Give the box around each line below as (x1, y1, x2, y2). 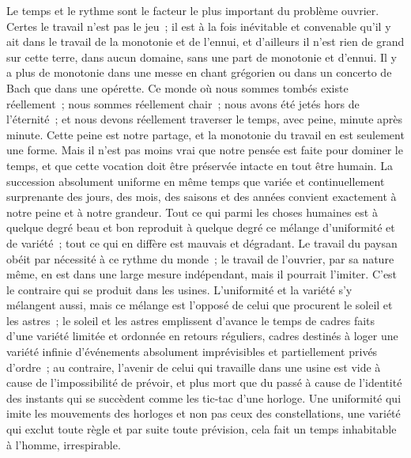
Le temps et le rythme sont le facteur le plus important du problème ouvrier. (6, 2, 379, 18)
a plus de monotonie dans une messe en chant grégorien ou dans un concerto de (6, 64, 392, 81)
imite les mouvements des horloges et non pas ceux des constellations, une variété (6, 405, 401, 422)
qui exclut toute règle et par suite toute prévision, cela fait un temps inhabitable (6, 421, 397, 437)
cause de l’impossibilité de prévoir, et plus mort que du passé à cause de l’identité (6, 374, 402, 391)
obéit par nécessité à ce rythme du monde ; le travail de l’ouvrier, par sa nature (6, 250, 394, 267)
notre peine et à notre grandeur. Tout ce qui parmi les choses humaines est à (6, 203, 378, 220)
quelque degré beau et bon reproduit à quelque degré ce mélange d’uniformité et (6, 219, 395, 236)
